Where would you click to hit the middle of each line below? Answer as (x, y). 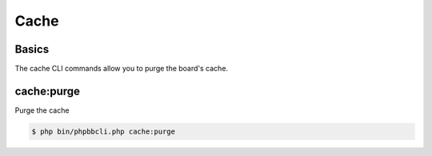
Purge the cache (42, 110)
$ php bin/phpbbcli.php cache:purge (104, 131)
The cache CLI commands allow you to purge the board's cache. (121, 69)
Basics (32, 49)
